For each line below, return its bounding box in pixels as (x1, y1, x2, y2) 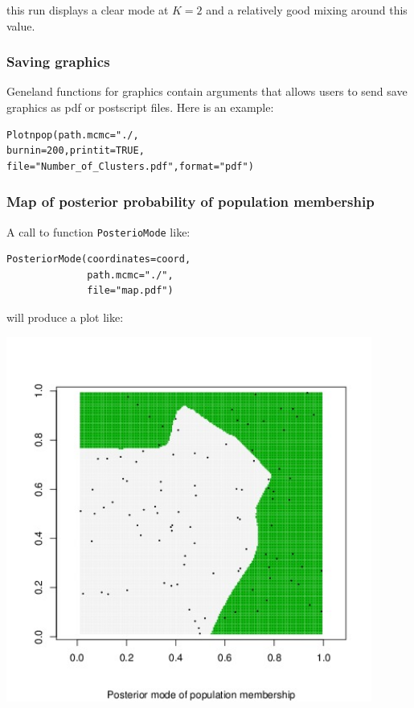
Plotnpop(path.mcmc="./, (6, 129, 139, 141)
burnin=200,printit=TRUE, (6, 145, 145, 157)
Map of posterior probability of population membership (6, 191, 375, 212)
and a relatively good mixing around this (206, 2, 408, 18)
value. (6, 17, 35, 34)
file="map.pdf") (87, 285, 174, 297)
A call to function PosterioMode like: (6, 223, 191, 240)
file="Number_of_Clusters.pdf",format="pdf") (6, 160, 254, 172)
